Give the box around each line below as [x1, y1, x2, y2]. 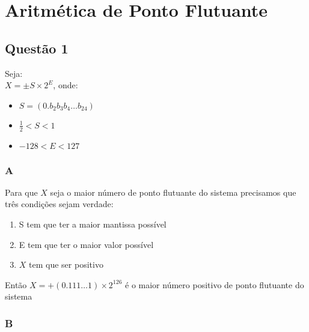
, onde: [53, 79, 78, 91]
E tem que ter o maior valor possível [19, 238, 154, 250]
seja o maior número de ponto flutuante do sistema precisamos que [50, 186, 296, 198]
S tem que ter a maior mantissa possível [19, 218, 167, 230]
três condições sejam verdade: [5, 198, 114, 210]
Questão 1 [5, 38, 69, 57]
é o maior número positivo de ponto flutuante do [125, 278, 304, 291]
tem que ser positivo [29, 258, 103, 271]
